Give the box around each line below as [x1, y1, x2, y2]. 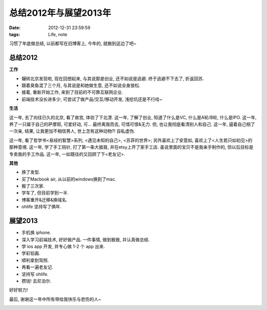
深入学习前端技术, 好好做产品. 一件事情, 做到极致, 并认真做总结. [21, 236, 150, 242]
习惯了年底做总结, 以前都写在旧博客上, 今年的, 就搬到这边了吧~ [9, 40, 137, 46]
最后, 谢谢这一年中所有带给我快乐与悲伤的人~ [9, 296, 101, 302]
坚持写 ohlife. [21, 271, 49, 277]
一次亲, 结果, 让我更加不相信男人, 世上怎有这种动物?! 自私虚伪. [9, 128, 135, 134]
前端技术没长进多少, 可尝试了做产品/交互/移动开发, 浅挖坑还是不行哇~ [21, 96, 163, 102]
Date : [9, 25, 21, 31]
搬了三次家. [21, 183, 45, 189]
